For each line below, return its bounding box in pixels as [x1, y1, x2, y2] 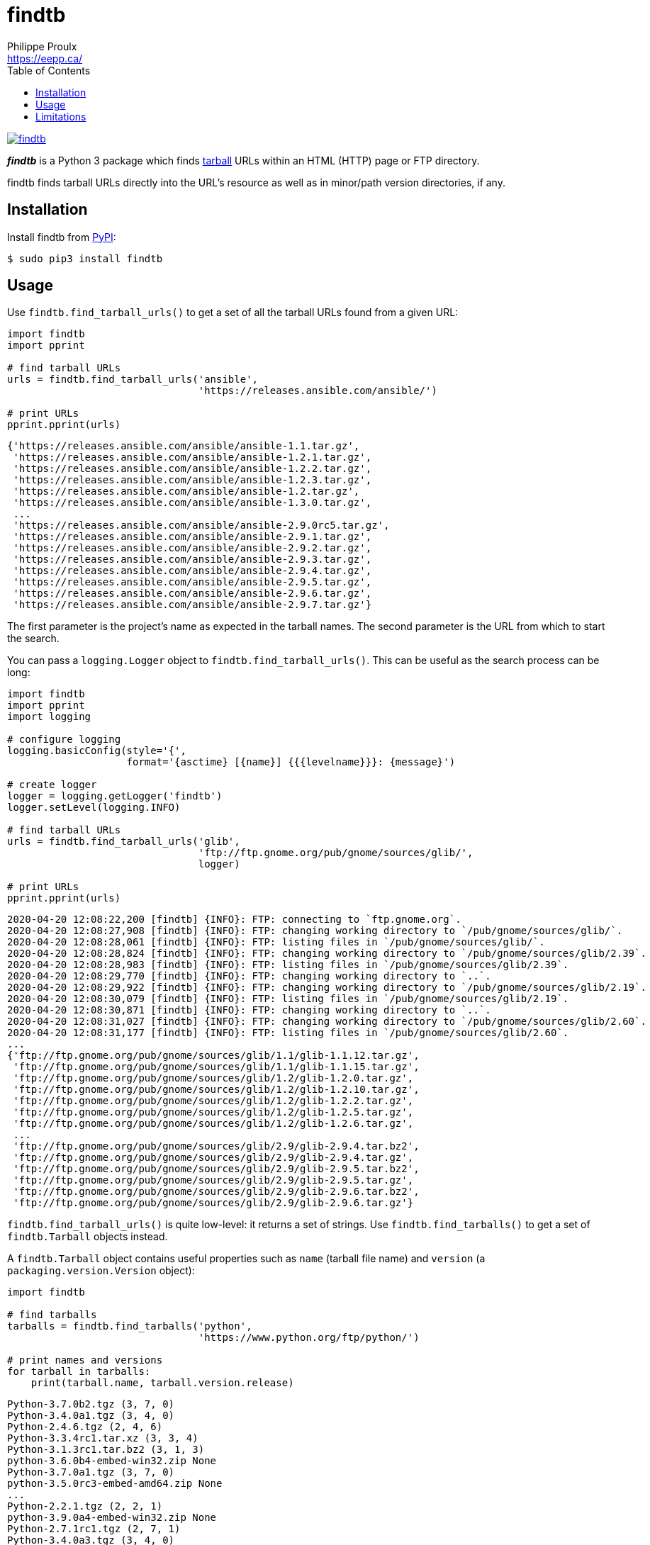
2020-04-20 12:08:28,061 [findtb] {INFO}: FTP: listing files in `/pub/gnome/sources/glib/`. [7, 936, 545, 948]
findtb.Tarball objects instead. [7, 1230, 168, 1243]
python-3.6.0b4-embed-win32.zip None [7, 1455, 217, 1467]
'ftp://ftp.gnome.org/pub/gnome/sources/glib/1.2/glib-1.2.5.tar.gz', [13, 1106, 414, 1118]
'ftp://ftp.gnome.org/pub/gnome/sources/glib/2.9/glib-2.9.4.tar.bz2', [13, 1140, 420, 1152]
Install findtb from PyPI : [7, 230, 116, 243]
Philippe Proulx [7, 40, 77, 52]
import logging [7, 711, 91, 723]
